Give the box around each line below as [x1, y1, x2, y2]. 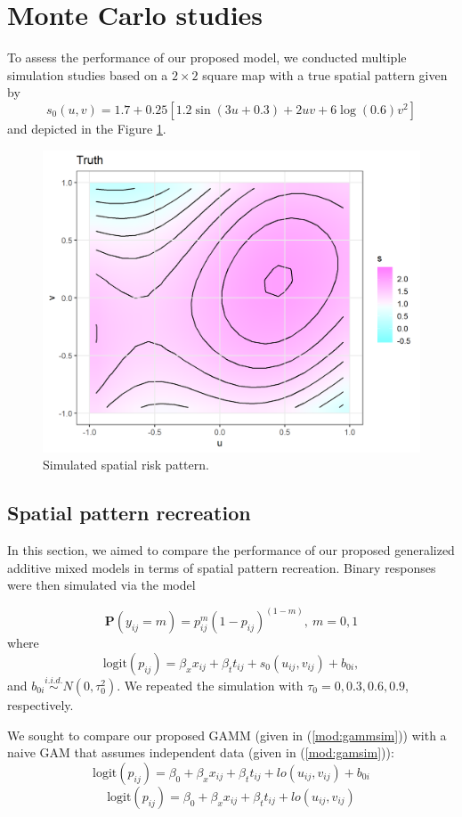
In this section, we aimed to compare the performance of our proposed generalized [7, 541, 455, 559]
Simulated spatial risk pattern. [43, 455, 209, 474]
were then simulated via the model [7, 576, 196, 594]
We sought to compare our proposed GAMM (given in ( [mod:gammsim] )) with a [7, 725, 447, 744]
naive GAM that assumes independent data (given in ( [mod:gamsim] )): [7, 743, 394, 762]
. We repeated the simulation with [117, 676, 304, 695]
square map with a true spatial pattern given [202, 65, 448, 84]
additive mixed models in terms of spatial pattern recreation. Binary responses [7, 558, 436, 576]
